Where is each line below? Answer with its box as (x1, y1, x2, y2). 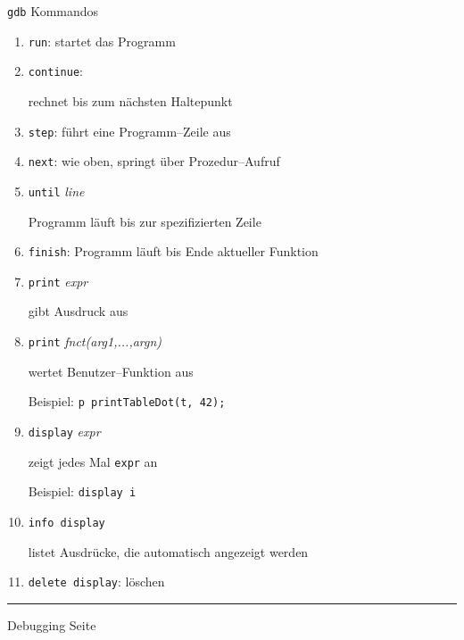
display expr (28, 421, 101, 440)
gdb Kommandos (7, 2, 99, 20)
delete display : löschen (28, 572, 165, 591)
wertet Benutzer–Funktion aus (28, 362, 194, 380)
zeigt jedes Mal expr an (28, 452, 158, 470)
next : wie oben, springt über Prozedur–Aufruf (28, 152, 280, 170)
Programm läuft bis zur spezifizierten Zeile (28, 212, 261, 230)
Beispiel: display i (28, 482, 137, 501)
